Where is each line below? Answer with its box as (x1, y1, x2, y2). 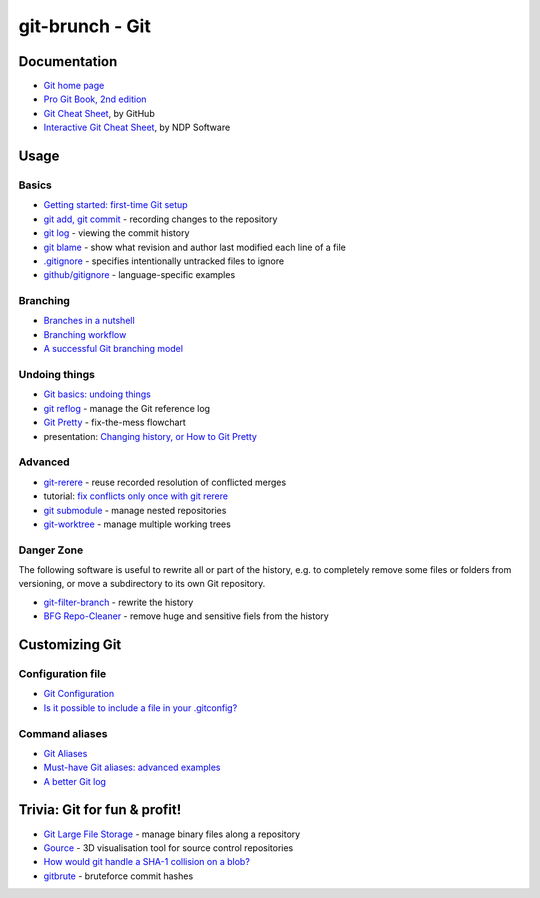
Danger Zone (18, 543, 84, 557)
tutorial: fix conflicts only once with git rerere (43, 490, 229, 502)
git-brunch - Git (18, 15, 152, 37)
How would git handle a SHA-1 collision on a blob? (43, 856, 250, 868)
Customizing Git (18, 636, 122, 654)
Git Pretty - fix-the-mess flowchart (43, 416, 187, 429)
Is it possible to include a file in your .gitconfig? (43, 701, 238, 714)
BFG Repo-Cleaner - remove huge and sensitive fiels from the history (43, 610, 329, 622)
